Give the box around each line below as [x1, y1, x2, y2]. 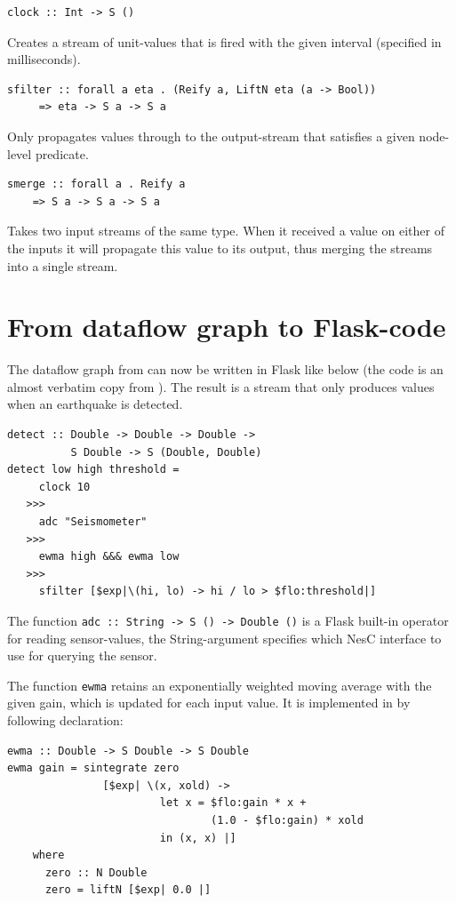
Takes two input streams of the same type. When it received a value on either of [7, 221, 444, 240]
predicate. [35, 144, 89, 163]
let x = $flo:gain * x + [159, 796, 307, 810]
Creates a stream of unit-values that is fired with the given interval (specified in [7, 32, 442, 51]
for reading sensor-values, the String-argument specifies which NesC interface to [7, 628, 442, 647]
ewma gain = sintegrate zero [7, 762, 180, 775]
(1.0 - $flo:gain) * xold [211, 814, 364, 827]
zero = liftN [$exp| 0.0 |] [44, 883, 212, 897]
